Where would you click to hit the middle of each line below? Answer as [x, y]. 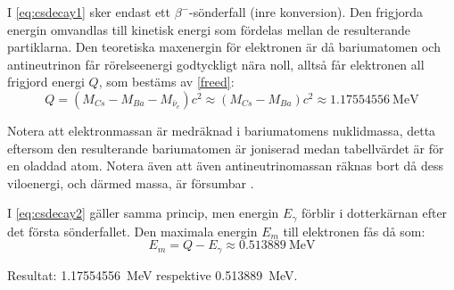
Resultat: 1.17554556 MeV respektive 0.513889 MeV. [153, 274]
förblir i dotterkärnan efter [374, 213]
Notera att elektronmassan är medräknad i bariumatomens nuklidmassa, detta [222, 130]
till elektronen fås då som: [354, 231]
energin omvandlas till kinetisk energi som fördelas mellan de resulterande [209, 29]
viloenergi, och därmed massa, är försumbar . [131, 182]
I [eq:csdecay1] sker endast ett [89, 12]
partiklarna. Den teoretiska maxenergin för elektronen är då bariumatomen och [224, 47]
